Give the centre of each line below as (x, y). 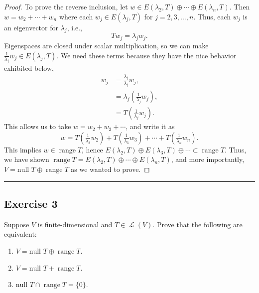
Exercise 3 (31, 204)
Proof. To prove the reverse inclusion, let (66, 6)
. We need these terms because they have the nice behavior (146, 55)
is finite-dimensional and (75, 224)
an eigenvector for (31, 27)
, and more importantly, (208, 159)
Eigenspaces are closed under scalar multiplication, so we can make (106, 46)
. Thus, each (212, 16)
